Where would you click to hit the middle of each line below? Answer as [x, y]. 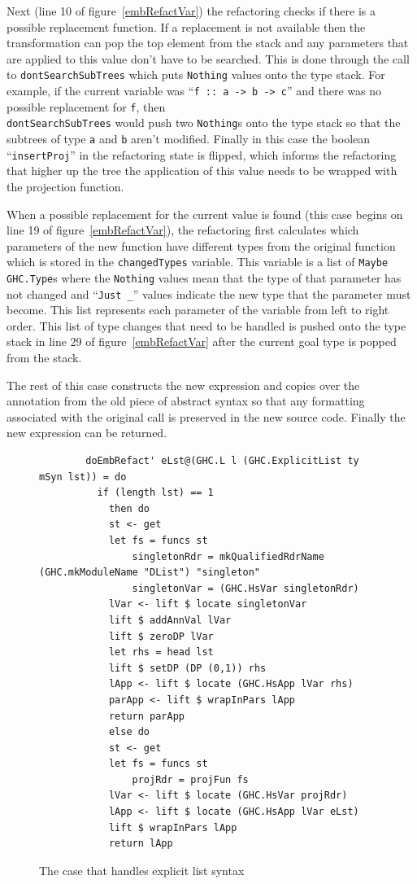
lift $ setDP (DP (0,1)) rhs [187, 668]
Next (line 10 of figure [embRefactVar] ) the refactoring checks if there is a [191, 11]
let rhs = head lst [161, 652]
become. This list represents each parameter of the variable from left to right [198, 310]
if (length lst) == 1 [155, 493]
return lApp [141, 844]
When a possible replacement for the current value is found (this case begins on [205, 214]
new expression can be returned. [87, 433]
